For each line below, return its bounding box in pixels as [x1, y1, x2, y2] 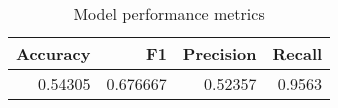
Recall [272, 42, 323, 65]
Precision [182, 42, 257, 65]
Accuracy [16, 42, 91, 65]
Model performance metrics [73, 2, 265, 25]
